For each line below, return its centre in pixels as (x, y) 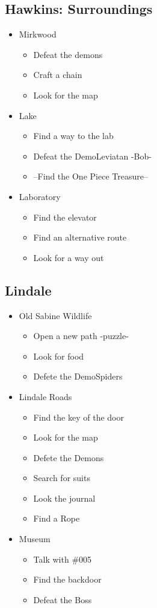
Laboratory (40, 196)
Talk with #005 (63, 559)
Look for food (59, 356)
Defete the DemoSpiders (78, 376)
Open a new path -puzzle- (81, 336)
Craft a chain (58, 75)
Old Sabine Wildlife (55, 315)
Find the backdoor (67, 579)
